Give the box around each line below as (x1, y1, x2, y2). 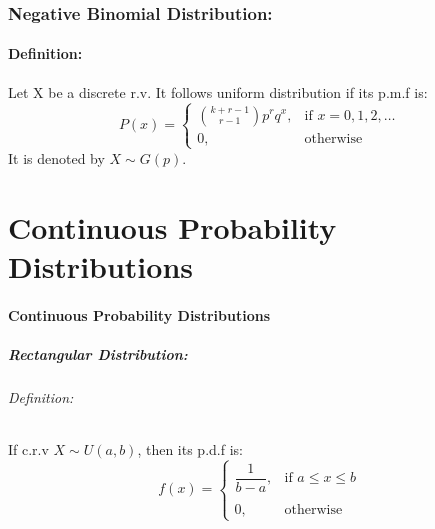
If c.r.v (8, 438, 49, 459)
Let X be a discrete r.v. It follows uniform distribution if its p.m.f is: (8, 81, 428, 102)
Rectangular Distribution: (8, 343, 188, 364)
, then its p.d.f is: (137, 438, 243, 459)
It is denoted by (8, 147, 105, 168)
